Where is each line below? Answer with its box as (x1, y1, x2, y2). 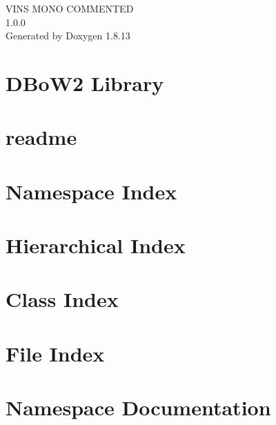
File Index (6, 339, 105, 367)
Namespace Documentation (6, 393, 271, 422)
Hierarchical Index (6, 231, 186, 259)
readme (6, 123, 77, 151)
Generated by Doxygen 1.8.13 (6, 28, 130, 43)
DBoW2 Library (6, 68, 164, 97)
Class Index (6, 285, 119, 313)
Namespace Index (6, 177, 177, 205)
